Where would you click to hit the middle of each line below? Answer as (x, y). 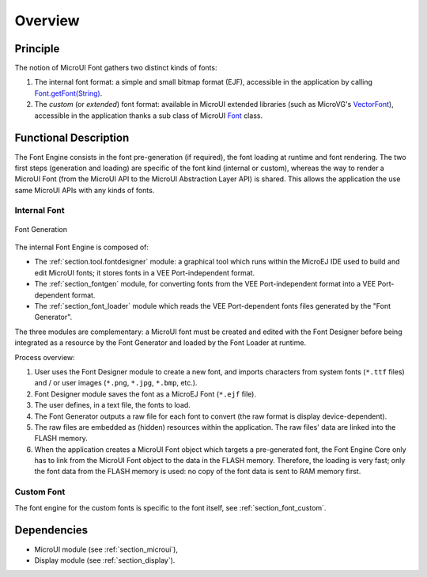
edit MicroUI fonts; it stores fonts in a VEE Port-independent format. (145, 272)
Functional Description (72, 138)
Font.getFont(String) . (68, 93)
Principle (37, 49)
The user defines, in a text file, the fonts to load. (113, 405)
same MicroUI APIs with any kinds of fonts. (85, 190)
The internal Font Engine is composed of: (82, 247)
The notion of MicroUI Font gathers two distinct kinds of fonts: (116, 68)
